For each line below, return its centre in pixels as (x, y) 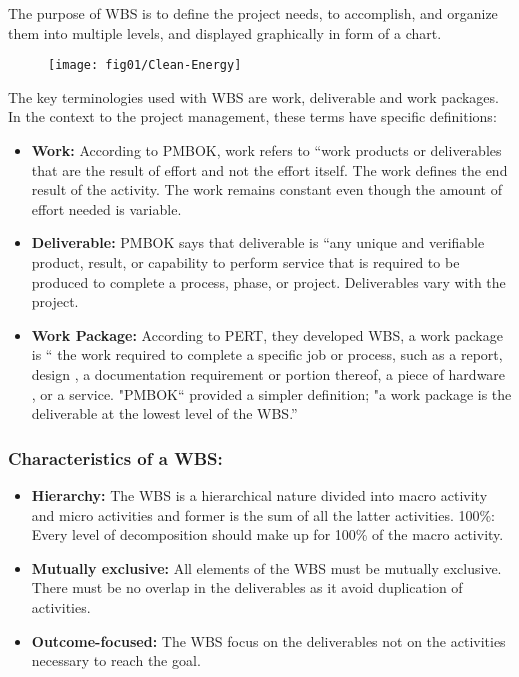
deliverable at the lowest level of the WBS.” (164, 413)
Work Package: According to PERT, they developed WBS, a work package (267, 334)
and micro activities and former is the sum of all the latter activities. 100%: (263, 514)
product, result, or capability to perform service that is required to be (245, 262)
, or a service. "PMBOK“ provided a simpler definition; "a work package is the (271, 393)
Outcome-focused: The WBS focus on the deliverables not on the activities (268, 640)
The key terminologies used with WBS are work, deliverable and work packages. (253, 96)
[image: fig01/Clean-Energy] (145, 65)
